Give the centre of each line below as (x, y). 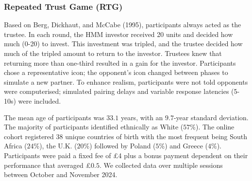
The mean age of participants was (54, 117)
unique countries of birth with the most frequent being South (156, 136)
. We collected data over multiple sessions (161, 165)
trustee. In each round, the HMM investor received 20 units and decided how (118, 34)
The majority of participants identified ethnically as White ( (94, 127)
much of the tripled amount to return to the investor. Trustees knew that (113, 53)
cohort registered (29, 136)
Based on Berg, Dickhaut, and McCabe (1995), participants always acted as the (123, 25)
